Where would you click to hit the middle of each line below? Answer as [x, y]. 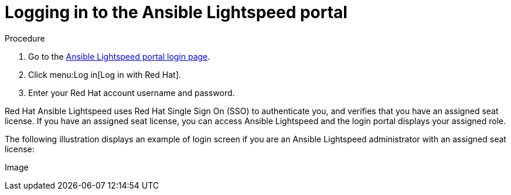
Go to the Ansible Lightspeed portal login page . [119, 56]
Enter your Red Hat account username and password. [132, 93]
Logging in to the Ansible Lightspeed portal [176, 12]
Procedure [25, 38]
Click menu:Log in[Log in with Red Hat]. [105, 74]
